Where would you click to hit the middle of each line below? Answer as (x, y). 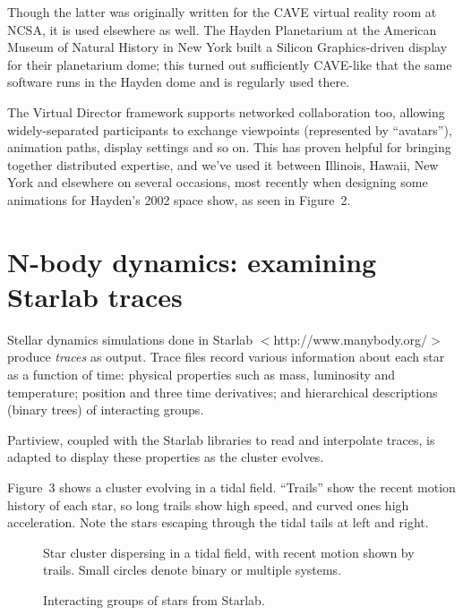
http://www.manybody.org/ (351, 339)
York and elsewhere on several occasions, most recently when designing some (218, 182)
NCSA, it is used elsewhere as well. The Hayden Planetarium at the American (222, 29)
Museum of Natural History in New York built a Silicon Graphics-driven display (227, 47)
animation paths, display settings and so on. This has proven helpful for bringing (229, 147)
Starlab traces (95, 296)
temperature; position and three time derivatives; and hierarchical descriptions (223, 392)
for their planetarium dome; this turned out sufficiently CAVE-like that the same (230, 64)
